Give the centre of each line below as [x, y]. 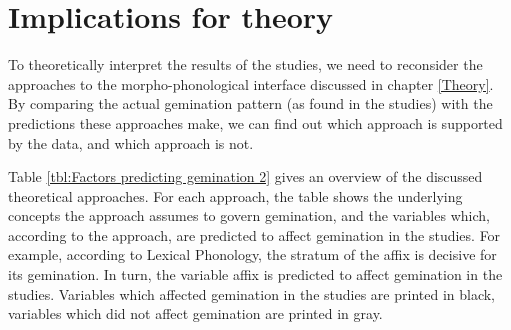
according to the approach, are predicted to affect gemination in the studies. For [254, 234]
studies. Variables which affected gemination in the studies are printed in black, [252, 293]
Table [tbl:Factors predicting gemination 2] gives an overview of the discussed [245, 176]
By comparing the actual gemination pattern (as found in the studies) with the [250, 103]
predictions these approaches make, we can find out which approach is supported [255, 122]
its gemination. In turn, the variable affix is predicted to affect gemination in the [255, 274]
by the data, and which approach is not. [131, 142]
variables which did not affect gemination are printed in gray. [195, 313]
